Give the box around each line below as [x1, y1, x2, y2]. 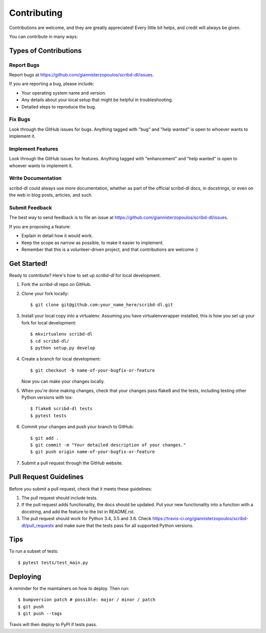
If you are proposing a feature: [9, 223, 71, 229]
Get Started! [9, 259, 48, 268]
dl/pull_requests [21, 523, 54, 528]
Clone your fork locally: [21, 290, 69, 296]
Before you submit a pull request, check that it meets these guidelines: [9, 486, 152, 492]
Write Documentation [9, 175, 62, 182]
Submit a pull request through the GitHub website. [21, 460, 123, 466]
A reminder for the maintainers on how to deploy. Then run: [9, 585, 130, 591]
